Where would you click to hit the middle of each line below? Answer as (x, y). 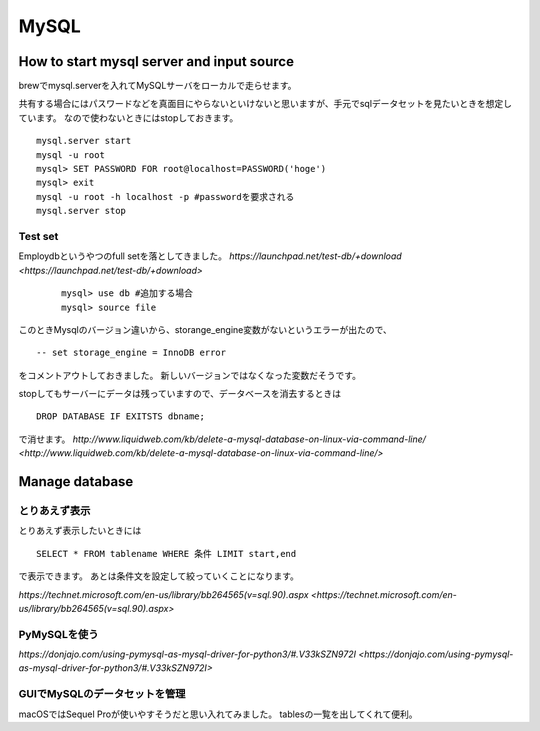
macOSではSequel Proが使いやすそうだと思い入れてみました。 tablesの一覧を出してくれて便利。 (218, 714)
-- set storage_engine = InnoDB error (131, 353)
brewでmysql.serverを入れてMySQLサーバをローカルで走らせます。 (157, 86)
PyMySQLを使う (58, 634)
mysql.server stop (81, 211)
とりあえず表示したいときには (80, 531)
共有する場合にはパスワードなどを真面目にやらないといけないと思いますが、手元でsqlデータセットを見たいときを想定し (265, 104)
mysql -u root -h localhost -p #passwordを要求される (165, 196)
